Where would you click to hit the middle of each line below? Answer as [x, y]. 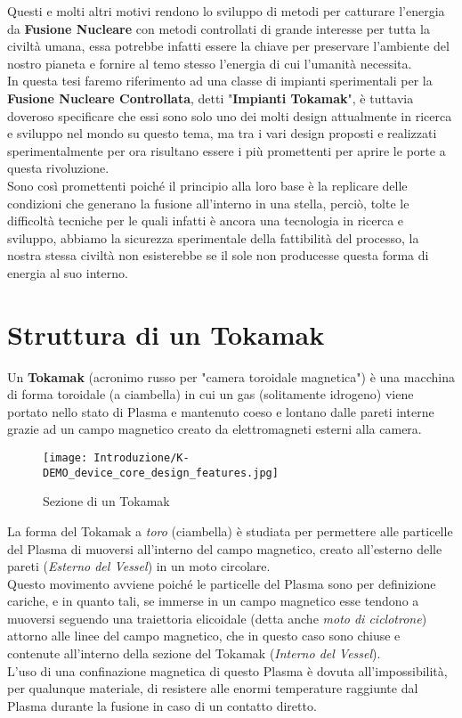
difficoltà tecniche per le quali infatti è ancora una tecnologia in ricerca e [206, 220]
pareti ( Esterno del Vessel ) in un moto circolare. [139, 566]
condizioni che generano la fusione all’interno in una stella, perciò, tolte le [208, 203]
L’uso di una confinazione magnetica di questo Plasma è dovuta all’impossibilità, [227, 670]
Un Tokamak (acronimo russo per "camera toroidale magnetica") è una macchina [231, 376]
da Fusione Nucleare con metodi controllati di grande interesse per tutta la [219, 28]
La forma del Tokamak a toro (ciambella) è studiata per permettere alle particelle [230, 530]
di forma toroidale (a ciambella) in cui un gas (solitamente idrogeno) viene [211, 394]
